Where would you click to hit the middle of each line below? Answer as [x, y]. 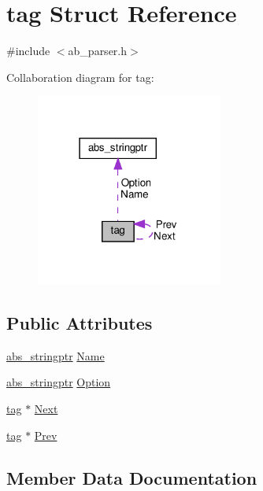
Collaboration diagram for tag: [80, 77]
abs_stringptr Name [56, 355]
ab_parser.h [98, 51]
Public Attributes [80, 322]
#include [28, 51]
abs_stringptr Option [59, 382]
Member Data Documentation [132, 477]
